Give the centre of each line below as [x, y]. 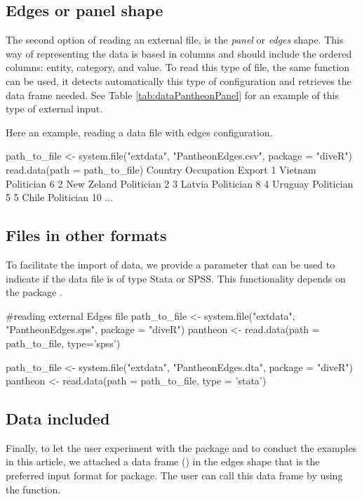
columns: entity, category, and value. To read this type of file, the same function [177, 67]
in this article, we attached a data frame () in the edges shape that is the [163, 461]
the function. [33, 489]
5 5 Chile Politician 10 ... [60, 197]
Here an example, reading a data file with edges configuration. [139, 132]
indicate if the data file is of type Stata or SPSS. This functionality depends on [176, 278]
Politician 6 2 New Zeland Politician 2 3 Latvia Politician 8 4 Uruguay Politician [180, 183]
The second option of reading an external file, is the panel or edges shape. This [175, 40]
